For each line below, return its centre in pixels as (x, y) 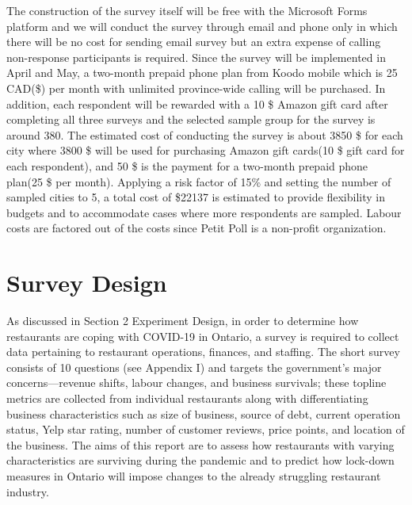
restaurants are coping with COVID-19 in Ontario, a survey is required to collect (203, 336)
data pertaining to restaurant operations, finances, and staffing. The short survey (203, 352)
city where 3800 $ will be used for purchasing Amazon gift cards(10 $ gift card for (206, 150)
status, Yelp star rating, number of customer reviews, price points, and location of (206, 429)
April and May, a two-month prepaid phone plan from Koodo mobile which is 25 (202, 73)
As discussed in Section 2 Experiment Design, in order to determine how (183, 321)
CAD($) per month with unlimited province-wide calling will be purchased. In (196, 88)
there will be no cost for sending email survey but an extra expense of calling (194, 42)
